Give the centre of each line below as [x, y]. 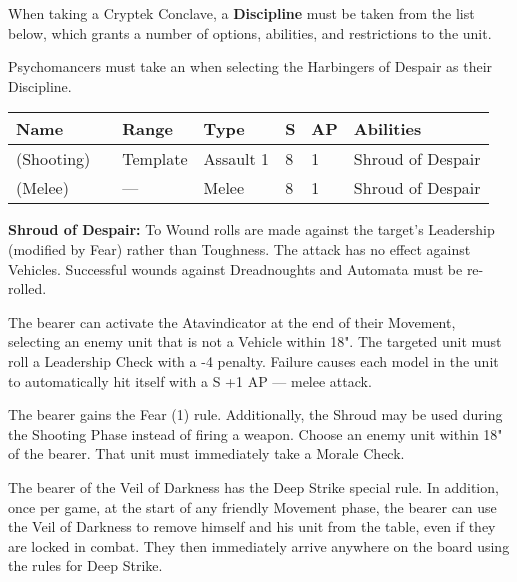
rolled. [27, 288]
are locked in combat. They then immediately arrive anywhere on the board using [259, 545]
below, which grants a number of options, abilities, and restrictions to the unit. [250, 32]
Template [155, 159]
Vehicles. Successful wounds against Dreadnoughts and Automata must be [235, 268]
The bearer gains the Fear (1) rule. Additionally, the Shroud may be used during [255, 414]
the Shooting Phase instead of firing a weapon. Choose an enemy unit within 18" [255, 433]
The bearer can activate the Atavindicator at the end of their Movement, [232, 321]
